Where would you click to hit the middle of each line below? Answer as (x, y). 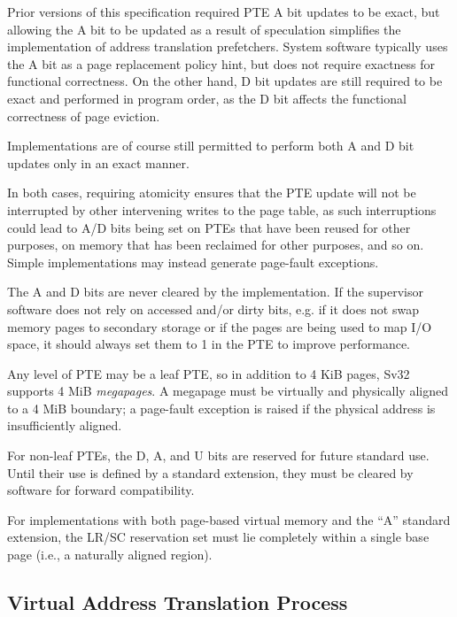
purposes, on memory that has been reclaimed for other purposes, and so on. (216, 245)
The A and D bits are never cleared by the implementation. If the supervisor (215, 292)
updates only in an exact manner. (98, 162)
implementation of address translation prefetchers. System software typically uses (228, 46)
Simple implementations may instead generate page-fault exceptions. (193, 262)
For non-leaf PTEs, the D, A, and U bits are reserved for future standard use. (218, 455)
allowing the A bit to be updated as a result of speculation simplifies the (204, 29)
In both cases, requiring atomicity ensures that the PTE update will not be (212, 193)
